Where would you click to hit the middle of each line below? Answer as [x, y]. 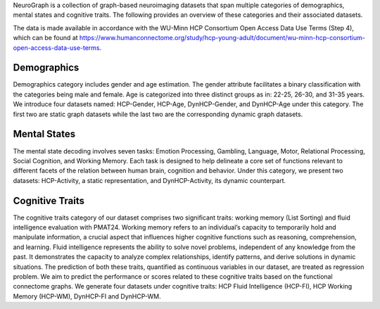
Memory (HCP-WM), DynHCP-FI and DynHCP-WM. [87, 296]
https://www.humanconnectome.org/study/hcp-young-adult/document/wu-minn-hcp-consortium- [222, 38]
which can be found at [45, 38]
